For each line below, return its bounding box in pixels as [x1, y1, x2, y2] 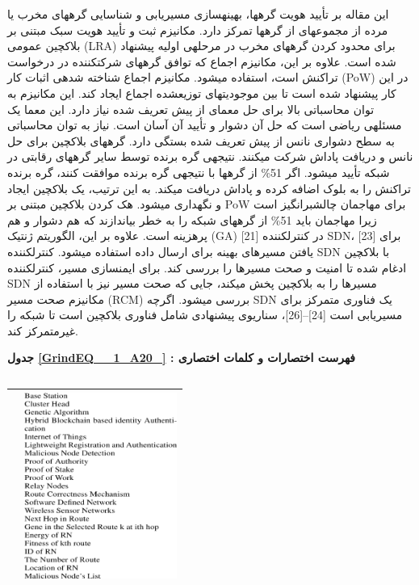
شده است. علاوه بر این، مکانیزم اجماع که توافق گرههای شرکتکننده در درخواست [7, 53, 396, 69]
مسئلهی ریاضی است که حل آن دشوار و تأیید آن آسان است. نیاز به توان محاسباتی [7, 116, 402, 133]
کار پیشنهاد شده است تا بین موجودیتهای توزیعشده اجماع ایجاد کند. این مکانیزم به [7, 84, 396, 101]
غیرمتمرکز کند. [7, 322, 79, 339]
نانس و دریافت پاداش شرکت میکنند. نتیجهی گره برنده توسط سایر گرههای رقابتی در [7, 148, 413, 165]
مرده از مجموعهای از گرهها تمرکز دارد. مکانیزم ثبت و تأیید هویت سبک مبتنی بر [7, 21, 388, 38]
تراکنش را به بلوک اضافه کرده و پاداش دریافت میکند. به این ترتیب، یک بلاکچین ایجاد [7, 179, 411, 196]
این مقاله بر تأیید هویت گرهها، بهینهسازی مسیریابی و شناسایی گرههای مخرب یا [7, 6, 389, 22]
